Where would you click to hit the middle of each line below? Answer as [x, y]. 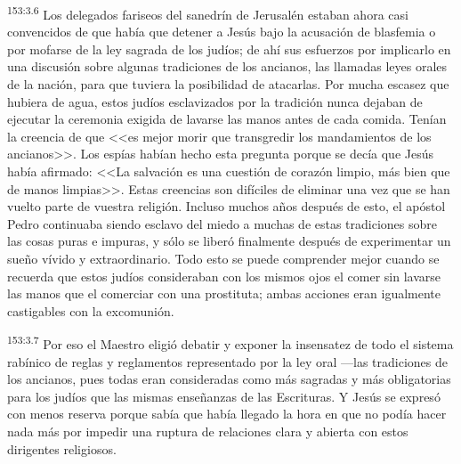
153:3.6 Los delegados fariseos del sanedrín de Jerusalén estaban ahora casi [208, 13]
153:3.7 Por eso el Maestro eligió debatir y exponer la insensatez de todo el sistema [230, 342]
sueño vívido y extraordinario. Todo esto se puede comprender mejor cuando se [223, 258]
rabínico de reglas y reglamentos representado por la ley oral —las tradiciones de [227, 361]
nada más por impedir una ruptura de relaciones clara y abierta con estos [208, 431]
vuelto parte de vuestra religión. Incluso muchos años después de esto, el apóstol [226, 206]
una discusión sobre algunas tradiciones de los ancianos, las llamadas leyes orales [227, 66]
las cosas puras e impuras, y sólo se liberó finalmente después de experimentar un [229, 241]
